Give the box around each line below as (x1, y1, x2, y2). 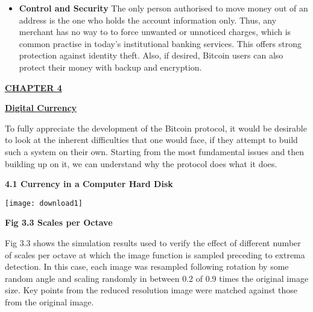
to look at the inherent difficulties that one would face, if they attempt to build (5, 133, 298, 146)
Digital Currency (5, 101, 77, 114)
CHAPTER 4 (5, 81, 62, 94)
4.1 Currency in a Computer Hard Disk (5, 177, 173, 190)
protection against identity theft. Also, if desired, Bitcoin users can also (19, 49, 283, 62)
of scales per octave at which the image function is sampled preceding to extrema (5, 248, 305, 261)
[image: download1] (5, 199, 83, 208)
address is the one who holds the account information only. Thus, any (19, 13, 277, 26)
